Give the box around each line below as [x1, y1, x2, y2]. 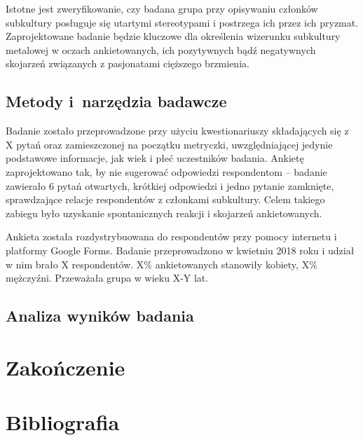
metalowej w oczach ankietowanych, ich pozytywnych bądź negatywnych [6, 42, 316, 57]
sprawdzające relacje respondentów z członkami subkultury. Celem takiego [6, 192, 325, 207]
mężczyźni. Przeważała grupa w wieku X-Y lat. [6, 270, 209, 285]
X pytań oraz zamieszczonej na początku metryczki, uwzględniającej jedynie [6, 137, 333, 151]
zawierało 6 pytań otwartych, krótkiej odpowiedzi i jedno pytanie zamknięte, [6, 178, 334, 193]
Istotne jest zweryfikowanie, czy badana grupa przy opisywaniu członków [6, 1, 318, 15]
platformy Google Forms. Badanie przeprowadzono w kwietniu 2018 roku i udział [6, 242, 355, 257]
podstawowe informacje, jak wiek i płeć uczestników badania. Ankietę [6, 151, 304, 165]
